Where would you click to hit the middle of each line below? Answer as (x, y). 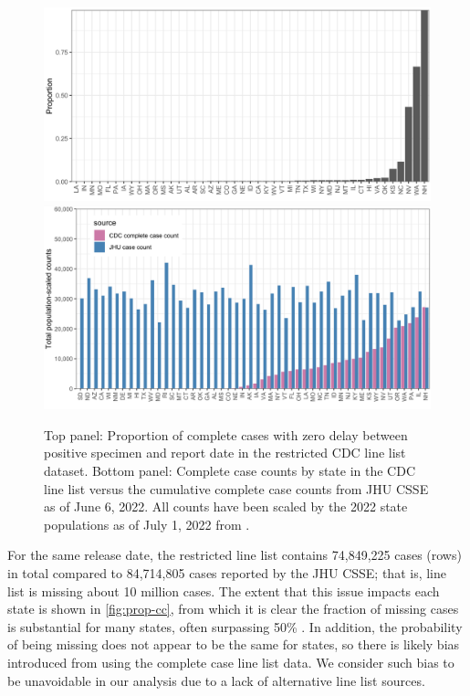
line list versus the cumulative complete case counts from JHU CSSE (236, 488)
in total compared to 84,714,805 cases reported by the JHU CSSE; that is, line (227, 572)
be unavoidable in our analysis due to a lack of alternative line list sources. (216, 680)
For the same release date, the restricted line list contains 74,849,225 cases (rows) (235, 555)
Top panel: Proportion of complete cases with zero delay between (226, 434)
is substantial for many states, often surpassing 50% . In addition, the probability (235, 626)
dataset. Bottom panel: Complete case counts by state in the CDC (230, 470)
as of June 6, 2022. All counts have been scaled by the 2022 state (226, 506)
